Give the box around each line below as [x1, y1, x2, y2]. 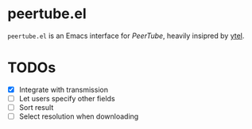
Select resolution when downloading [18, 112, 139, 121]
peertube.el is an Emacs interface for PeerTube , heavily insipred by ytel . [7, 31, 245, 40]
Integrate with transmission [18, 85, 109, 94]
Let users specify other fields [18, 93, 116, 103]
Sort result [18, 103, 54, 112]
